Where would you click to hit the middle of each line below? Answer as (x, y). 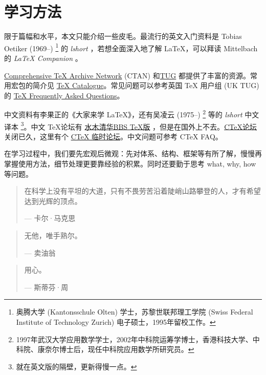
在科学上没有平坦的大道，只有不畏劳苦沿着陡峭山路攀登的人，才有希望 (142, 191)
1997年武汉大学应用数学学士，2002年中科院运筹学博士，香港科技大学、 (134, 339)
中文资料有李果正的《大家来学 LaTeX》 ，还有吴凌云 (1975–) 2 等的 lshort (123, 113)
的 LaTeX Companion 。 (43, 58)
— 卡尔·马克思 (50, 218)
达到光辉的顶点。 (53, 201)
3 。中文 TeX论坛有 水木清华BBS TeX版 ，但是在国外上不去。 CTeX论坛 (139, 126)
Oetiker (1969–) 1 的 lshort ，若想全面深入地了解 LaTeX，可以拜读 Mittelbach (131, 47)
